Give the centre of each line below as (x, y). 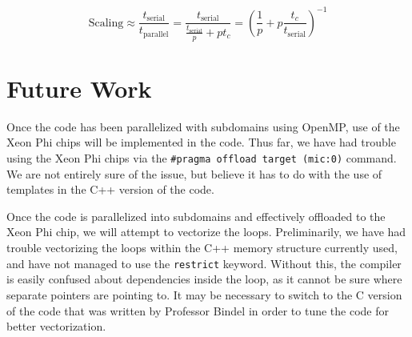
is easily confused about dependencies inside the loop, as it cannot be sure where (204, 279)
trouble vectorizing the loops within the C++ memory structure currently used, (202, 248)
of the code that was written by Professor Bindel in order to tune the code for (198, 310)
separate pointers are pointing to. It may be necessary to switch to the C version (204, 294)
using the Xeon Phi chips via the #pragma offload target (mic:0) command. (202, 158)
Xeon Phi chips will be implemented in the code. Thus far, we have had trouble (201, 142)
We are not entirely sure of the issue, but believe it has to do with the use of (194, 173)
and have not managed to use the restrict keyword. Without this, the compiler (204, 263)
